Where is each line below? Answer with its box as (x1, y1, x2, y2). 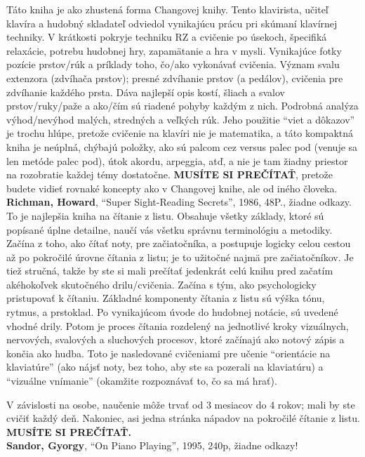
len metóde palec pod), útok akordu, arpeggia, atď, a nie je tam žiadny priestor (6, 153, 348, 168)
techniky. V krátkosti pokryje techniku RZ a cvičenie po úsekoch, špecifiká (6, 29, 327, 44)
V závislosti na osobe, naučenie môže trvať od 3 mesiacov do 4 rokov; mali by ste (6, 397, 355, 411)
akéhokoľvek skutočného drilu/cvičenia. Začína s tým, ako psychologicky (6, 277, 317, 291)
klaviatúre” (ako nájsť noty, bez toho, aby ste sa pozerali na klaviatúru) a (6, 359, 324, 374)
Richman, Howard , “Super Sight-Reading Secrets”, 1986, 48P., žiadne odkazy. (6, 194, 352, 209)
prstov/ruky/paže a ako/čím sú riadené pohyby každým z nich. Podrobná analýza (6, 98, 359, 113)
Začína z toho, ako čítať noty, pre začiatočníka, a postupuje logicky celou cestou (6, 236, 351, 251)
